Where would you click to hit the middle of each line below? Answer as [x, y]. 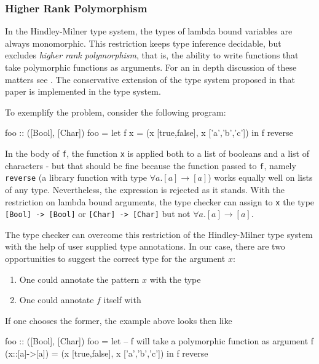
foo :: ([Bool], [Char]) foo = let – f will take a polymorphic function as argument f [159, 341]
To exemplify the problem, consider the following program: [116, 112]
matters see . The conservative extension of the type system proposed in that [150, 79]
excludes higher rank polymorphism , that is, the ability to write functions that [152, 55]
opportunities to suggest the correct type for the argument [115, 259]
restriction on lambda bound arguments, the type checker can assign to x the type [160, 201]
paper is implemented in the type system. [83, 91]
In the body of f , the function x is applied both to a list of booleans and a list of [157, 153]
